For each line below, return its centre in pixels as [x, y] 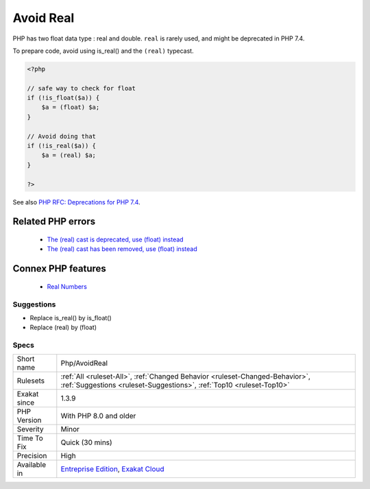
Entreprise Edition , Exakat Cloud [112, 469]
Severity [30, 429]
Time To [30, 438]
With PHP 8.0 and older [98, 416]
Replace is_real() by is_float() [71, 318]
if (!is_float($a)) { [63, 98]
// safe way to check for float [82, 88]
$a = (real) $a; [69, 155]
